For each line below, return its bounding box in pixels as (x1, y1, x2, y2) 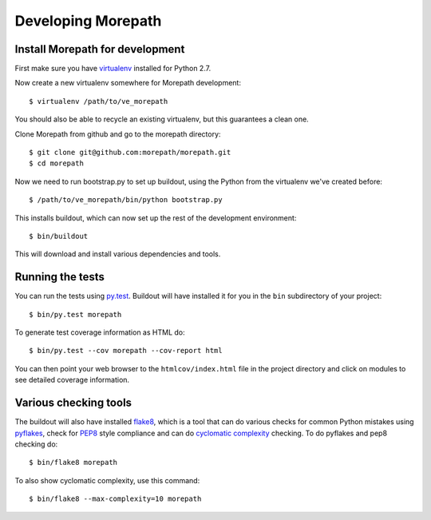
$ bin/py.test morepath (29, 310, 122, 319)
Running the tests (14, 270, 105, 284)
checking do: (14, 439, 58, 449)
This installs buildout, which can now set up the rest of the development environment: (14, 212, 297, 223)
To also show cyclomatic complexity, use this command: (14, 475, 200, 485)
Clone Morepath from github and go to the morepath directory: (14, 129, 221, 139)
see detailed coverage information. (14, 375, 130, 385)
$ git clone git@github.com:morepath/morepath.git (29, 148, 231, 157)
